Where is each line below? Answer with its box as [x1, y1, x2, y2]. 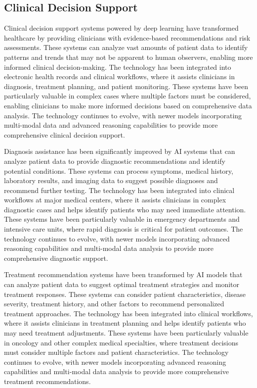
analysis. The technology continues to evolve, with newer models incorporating [4, 110, 242, 120]
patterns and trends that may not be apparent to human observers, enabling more [4, 51, 253, 62]
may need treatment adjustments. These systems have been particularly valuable [4, 328, 249, 338]
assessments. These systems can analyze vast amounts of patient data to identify [4, 42, 248, 52]
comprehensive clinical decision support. [4, 129, 125, 140]
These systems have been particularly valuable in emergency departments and [4, 214, 240, 224]
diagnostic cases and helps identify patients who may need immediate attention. [4, 204, 246, 214]
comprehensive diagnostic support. [4, 252, 108, 263]
